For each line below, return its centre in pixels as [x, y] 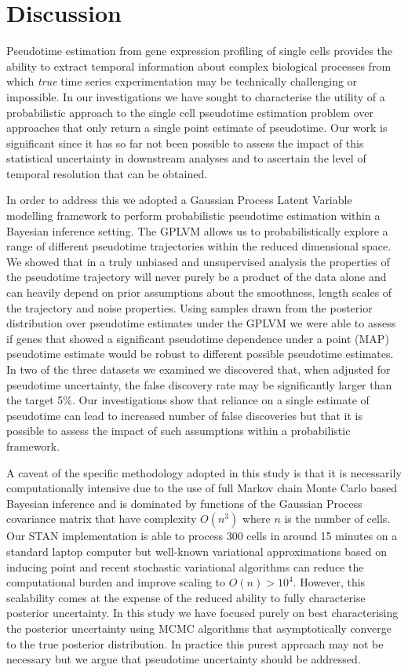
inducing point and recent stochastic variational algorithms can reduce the [185, 566]
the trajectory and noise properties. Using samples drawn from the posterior [189, 307]
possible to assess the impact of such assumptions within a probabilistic [178, 431]
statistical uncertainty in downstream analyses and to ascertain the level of [186, 158]
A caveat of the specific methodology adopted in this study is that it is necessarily [204, 472]
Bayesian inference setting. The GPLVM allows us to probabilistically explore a [197, 230]
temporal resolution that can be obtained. [107, 173]
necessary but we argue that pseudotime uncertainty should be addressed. [184, 659]
